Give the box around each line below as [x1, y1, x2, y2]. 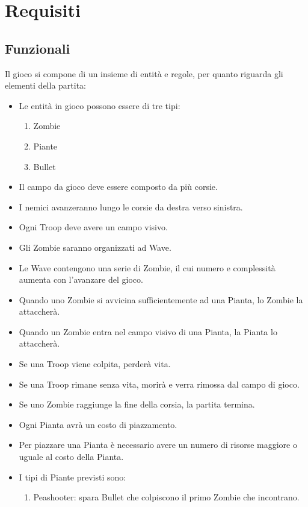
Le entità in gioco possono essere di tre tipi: [19, 99, 180, 112]
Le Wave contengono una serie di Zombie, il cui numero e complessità [19, 261, 276, 274]
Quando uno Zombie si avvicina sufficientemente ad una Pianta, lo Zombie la [19, 293, 303, 306]
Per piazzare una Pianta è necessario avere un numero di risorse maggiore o [19, 438, 297, 451]
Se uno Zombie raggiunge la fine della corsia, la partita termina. [19, 398, 255, 411]
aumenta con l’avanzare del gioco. [19, 273, 143, 286]
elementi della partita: [5, 79, 86, 92]
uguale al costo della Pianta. [19, 450, 124, 463]
